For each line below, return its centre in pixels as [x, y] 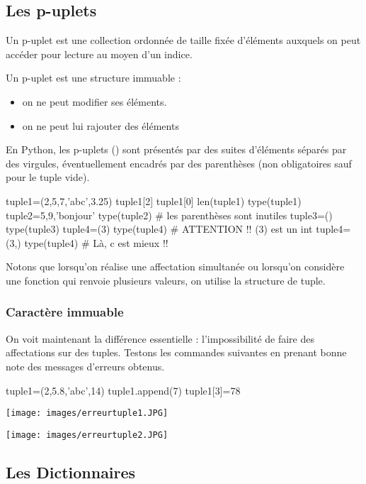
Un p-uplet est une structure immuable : [93, 78]
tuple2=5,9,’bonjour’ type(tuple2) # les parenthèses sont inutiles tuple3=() [169, 215]
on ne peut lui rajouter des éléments [101, 125]
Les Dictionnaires [71, 472]
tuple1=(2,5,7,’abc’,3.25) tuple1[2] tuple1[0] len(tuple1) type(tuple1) [154, 200]
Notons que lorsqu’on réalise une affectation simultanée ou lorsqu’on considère [175, 266]
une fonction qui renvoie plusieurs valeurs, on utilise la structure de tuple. [166, 280]
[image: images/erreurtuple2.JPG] [87, 435]
